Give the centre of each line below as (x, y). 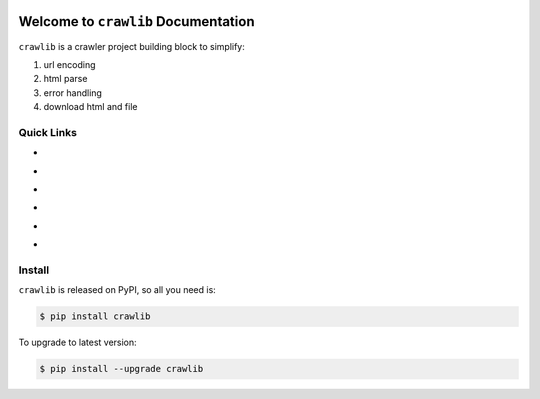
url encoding (69, 64)
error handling (72, 92)
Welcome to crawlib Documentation (136, 21)
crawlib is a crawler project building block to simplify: (131, 46)
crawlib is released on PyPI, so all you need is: (117, 290)
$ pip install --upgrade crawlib (121, 369)
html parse (65, 79)
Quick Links (47, 132)
